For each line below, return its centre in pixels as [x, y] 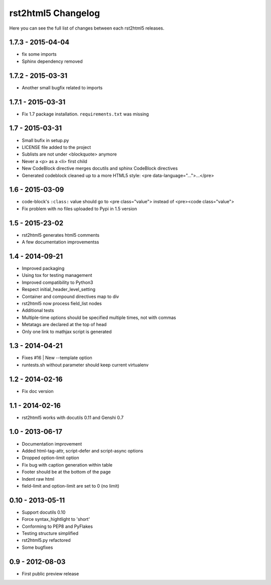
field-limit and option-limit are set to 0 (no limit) [71, 486]
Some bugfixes [37, 547]
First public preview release [50, 573]
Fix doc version [38, 391]
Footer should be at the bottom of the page [66, 472]
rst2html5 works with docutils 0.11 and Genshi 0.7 [73, 417]
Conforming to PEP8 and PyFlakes [57, 526]
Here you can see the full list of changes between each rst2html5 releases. [87, 28]
